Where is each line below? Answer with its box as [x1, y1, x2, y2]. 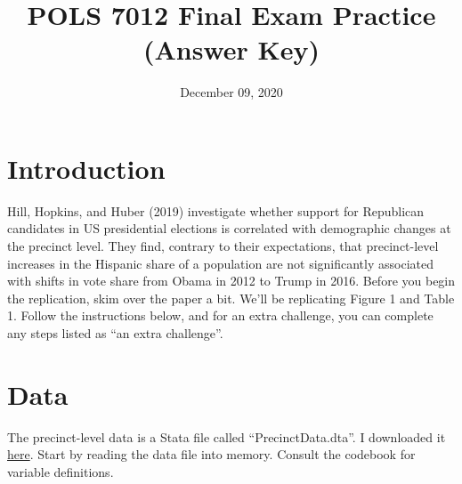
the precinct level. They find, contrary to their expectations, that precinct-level [7, 237, 439, 255]
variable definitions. [7, 462, 114, 480]
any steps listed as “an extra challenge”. [7, 324, 223, 342]
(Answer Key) [142, 31, 320, 68]
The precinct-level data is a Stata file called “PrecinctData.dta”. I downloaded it [7, 427, 446, 446]
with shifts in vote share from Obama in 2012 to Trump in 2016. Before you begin [7, 271, 456, 290]
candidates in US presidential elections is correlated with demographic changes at [7, 219, 451, 238]
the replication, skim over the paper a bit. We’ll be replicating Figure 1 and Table [7, 288, 455, 307]
